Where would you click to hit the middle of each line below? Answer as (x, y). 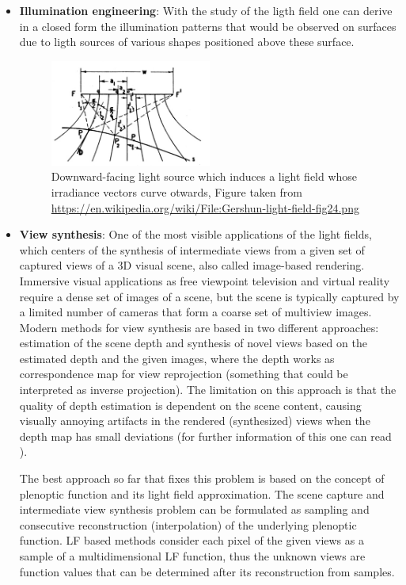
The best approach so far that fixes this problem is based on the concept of (202, 478)
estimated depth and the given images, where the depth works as (177, 358)
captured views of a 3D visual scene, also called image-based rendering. (192, 265)
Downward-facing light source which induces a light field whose (204, 176)
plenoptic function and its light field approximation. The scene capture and (202, 493)
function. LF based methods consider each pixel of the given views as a (192, 540)
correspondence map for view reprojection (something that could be (184, 374)
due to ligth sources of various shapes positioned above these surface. (187, 42)
